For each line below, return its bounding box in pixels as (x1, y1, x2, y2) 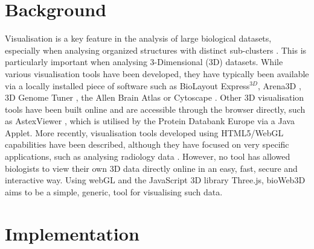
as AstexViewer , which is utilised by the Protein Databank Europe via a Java (5, 115, 295, 127)
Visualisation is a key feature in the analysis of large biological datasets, (5, 32, 272, 45)
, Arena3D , (257, 79, 301, 92)
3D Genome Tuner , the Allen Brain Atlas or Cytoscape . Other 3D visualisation (5, 91, 304, 104)
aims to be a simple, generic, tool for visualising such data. (5, 185, 223, 198)
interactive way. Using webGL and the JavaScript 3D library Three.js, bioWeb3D (5, 174, 306, 186)
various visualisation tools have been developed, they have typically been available (5, 67, 309, 80)
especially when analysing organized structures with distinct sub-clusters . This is (5, 43, 307, 56)
